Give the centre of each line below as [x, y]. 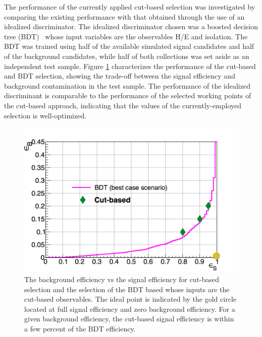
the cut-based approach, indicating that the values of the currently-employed [123, 105]
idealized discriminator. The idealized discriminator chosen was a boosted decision [131, 26]
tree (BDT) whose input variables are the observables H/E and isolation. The [126, 36]
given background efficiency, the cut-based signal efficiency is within [129, 319]
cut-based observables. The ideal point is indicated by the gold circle [130, 299]
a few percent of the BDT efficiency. [80, 329]
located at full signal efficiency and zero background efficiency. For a [130, 309]
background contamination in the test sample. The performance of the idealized [127, 85]
